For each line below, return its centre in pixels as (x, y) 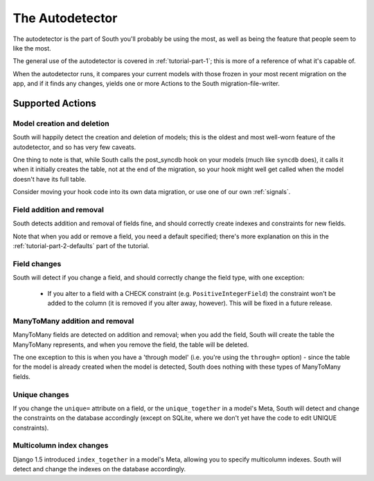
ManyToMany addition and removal (73, 321)
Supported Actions (54, 103)
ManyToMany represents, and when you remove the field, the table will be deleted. (131, 344)
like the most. (32, 48)
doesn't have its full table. (50, 179)
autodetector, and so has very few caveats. (74, 147)
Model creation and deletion (61, 123)
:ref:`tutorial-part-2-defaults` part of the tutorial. (81, 246)
